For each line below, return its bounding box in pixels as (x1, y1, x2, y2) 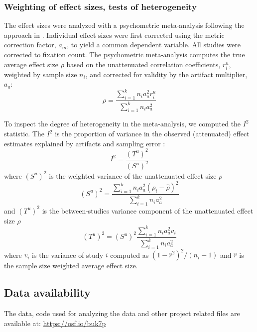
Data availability (4, 285, 91, 300)
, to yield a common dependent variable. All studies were (67, 39, 241, 50)
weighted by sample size (4, 69, 77, 79)
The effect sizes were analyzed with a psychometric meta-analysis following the (4, 20, 245, 30)
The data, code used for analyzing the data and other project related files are (4, 308, 240, 319)
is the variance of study (32, 249, 104, 260)
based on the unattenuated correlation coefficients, (66, 59, 221, 69)
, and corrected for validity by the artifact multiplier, (85, 69, 248, 79)
